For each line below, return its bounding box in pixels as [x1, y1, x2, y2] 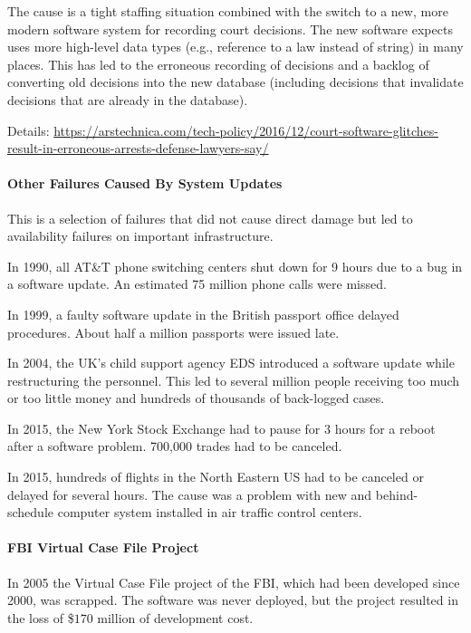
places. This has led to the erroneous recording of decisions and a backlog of [7, 54, 429, 73]
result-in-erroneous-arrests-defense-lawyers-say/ [7, 139, 269, 158]
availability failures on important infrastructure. [7, 226, 274, 245]
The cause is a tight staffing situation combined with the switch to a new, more [7, 2, 448, 20]
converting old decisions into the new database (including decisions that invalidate [7, 72, 464, 91]
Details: [7, 120, 50, 139]
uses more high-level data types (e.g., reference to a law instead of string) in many [7, 37, 464, 56]
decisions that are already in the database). [7, 90, 248, 109]
